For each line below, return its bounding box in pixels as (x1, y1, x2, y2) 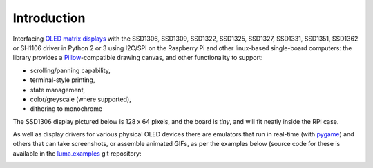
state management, (30, 85, 86, 94)
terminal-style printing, (30, 76, 95, 84)
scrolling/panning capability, (30, 66, 111, 74)
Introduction (12, 10, 86, 25)
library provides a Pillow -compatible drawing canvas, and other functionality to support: (12, 54, 263, 62)
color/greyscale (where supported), (30, 95, 131, 103)
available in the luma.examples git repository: (12, 149, 142, 158)
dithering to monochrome (30, 105, 103, 113)
